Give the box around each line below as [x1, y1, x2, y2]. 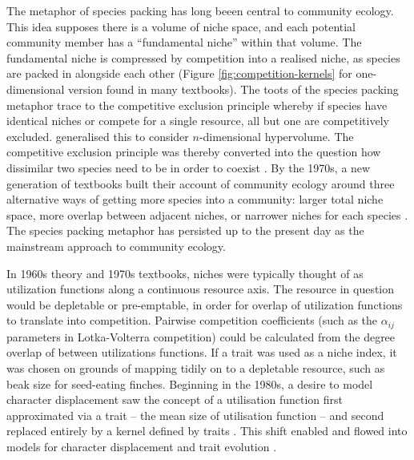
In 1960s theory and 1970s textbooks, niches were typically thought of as [6, 264, 364, 281]
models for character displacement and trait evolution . [6, 438, 277, 454]
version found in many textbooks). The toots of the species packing [68, 80, 399, 97]
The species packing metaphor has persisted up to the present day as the [6, 222, 364, 239]
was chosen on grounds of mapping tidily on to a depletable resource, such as [6, 359, 385, 376]
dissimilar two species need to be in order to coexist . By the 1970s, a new [6, 159, 371, 176]
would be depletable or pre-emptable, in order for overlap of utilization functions [6, 296, 403, 313]
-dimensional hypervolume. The [199, 127, 354, 144]
